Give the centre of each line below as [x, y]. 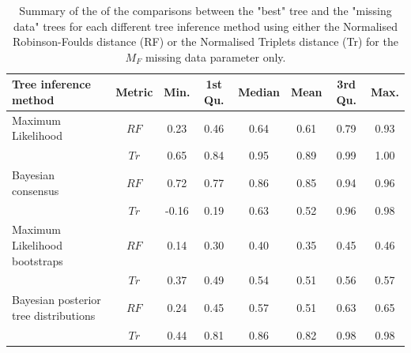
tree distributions [54, 315]
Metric [134, 92]
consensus [36, 190]
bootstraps [38, 260]
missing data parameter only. [215, 56]
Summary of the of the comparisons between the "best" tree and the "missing [205, 10]
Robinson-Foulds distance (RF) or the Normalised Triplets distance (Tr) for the [205, 41]
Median [259, 92]
